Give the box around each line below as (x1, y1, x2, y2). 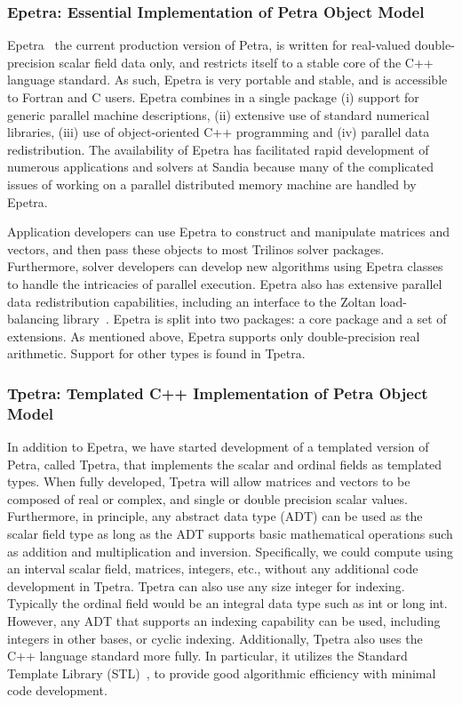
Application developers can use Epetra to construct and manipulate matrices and (7, 222, 450, 241)
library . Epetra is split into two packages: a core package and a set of (63, 309, 447, 328)
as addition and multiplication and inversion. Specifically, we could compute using (7, 541, 453, 560)
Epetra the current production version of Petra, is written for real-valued (7, 36, 411, 54)
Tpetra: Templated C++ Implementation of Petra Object (7, 381, 428, 404)
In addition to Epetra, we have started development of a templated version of (7, 437, 429, 456)
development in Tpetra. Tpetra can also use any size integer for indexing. (7, 576, 405, 595)
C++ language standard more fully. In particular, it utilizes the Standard (7, 646, 408, 665)
